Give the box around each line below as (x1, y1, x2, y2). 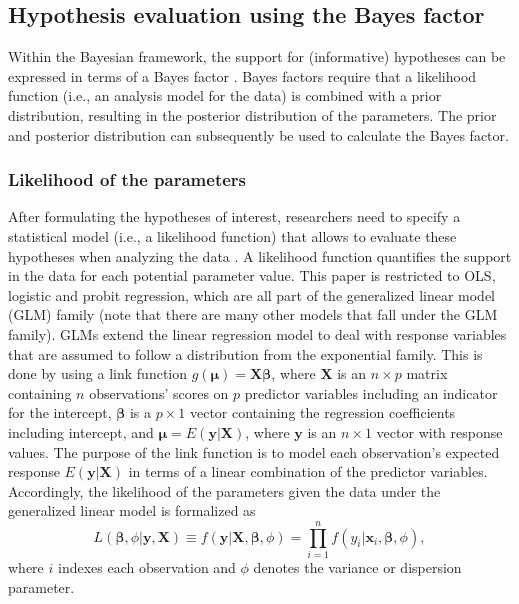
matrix (406, 363, 448, 384)
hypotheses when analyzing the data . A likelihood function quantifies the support (8, 245, 512, 266)
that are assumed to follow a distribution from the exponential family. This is (8, 343, 483, 364)
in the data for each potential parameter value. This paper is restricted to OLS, (8, 265, 496, 286)
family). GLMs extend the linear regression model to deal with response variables (8, 323, 507, 344)
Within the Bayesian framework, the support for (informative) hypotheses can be (8, 46, 506, 67)
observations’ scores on (89, 382, 229, 403)
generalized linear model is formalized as (8, 500, 256, 521)
